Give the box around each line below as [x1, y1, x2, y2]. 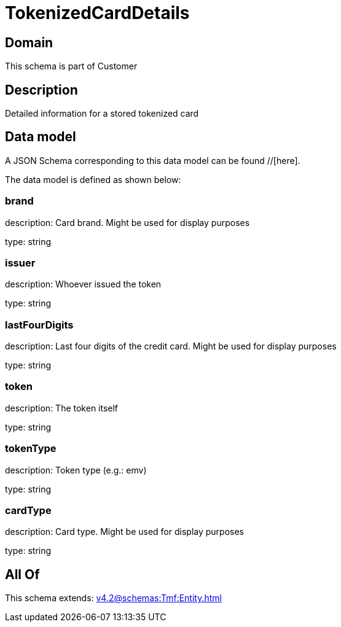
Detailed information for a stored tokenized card [5, 108, 199, 119]
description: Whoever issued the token [5, 279, 162, 290]
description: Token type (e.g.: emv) [5, 464, 147, 475]
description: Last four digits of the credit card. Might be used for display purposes [5, 341, 337, 352]
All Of [5, 566, 40, 582]
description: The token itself [5, 402, 119, 413]
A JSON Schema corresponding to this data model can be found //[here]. [5, 155, 300, 166]
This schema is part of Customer [5, 61, 138, 72]
